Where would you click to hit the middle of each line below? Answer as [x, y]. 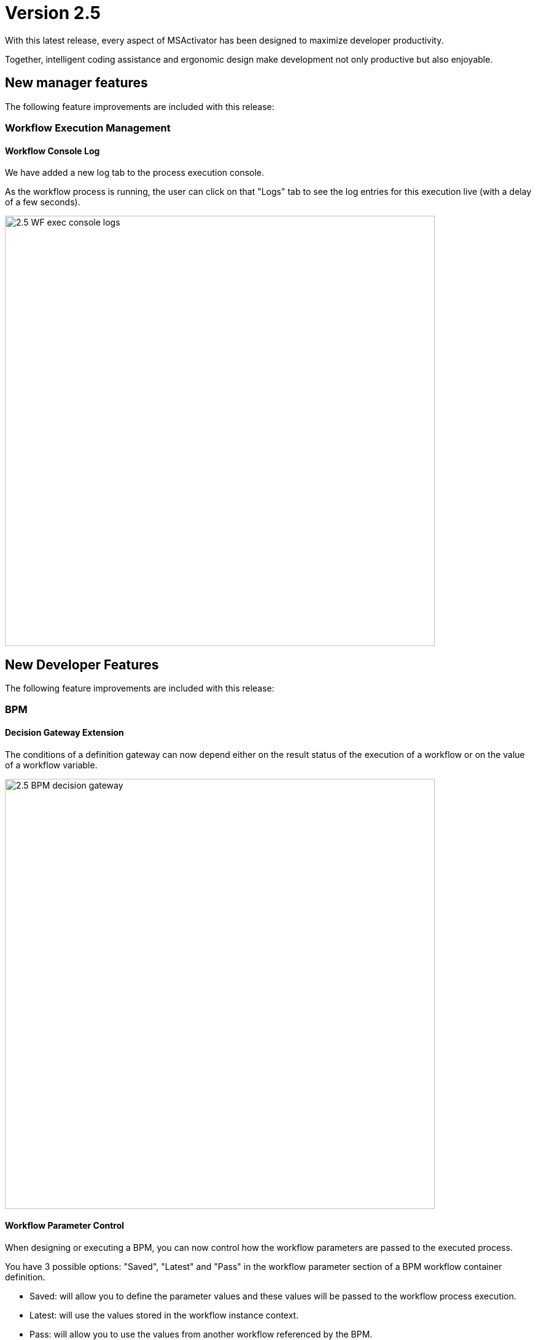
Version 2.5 [53, 13]
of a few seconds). [43, 202]
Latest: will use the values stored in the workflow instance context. [164, 1315]
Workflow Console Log [52, 151]
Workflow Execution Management [88, 128]
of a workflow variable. [51, 765]
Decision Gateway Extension [64, 733]
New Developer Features [82, 664]
